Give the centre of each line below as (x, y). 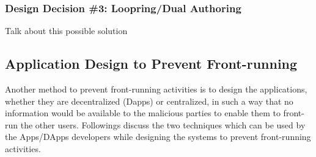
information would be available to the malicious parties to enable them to (143, 113)
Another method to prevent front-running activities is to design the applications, (156, 89)
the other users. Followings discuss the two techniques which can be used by (163, 124)
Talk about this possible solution (66, 31)
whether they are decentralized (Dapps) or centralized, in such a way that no (149, 101)
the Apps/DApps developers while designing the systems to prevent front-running (158, 137)
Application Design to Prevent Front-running (151, 64)
